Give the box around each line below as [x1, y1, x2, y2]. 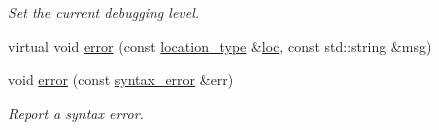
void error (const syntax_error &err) [8, 69, 234, 90]
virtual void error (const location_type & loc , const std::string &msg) [8, 35, 432, 56]
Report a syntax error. [8, 102, 144, 123]
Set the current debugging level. [8, 2, 200, 22]
